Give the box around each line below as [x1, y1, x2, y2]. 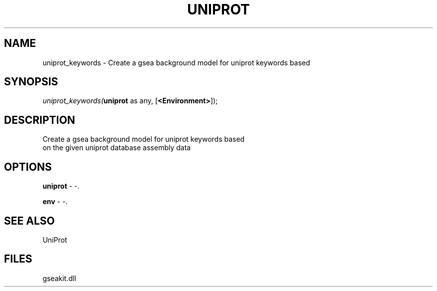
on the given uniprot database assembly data [42, 143, 191, 152]
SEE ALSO [4, 214, 55, 227]
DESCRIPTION [4, 113, 75, 126]
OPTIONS [4, 160, 52, 173]
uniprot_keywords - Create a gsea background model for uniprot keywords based [42, 58, 310, 67]
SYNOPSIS [4, 75, 58, 88]
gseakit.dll [42, 274, 76, 283]
